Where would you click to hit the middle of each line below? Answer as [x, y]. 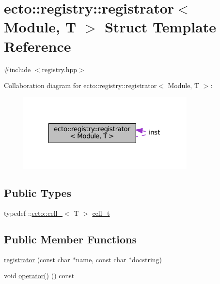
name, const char [101, 259]
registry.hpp [60, 69]
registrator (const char [37, 259]
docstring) [147, 259]
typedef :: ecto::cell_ [33, 213]
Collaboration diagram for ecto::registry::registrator [80, 85]
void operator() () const [39, 276]
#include [17, 69]
